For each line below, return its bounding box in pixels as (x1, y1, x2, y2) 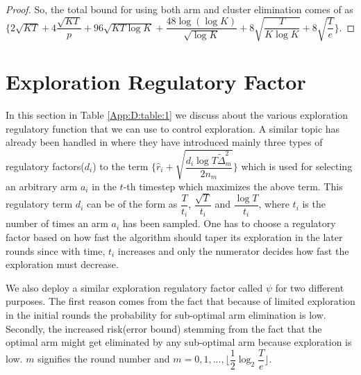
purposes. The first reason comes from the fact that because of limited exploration (6, 294, 355, 308)
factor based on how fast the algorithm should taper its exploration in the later (6, 230, 343, 244)
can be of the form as (86, 197, 178, 211)
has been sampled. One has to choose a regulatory (122, 216, 336, 231)
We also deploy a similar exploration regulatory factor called (6, 280, 263, 294)
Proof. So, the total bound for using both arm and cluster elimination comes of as (6, 2, 353, 16)
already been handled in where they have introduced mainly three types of (6, 135, 323, 149)
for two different (275, 280, 344, 294)
